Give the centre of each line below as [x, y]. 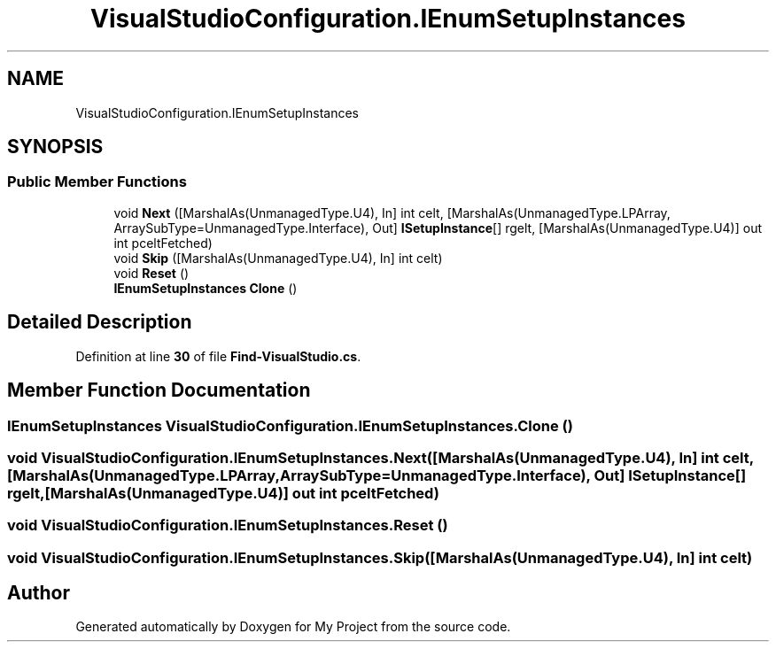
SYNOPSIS [55, 147]
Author [39, 593]
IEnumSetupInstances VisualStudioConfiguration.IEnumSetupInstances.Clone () [290, 425]
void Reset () [151, 273]
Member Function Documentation [159, 390]
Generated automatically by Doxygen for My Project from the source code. [293, 627]
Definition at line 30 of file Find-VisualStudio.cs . [218, 356]
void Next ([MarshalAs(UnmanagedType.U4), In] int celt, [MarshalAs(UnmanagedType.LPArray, [392, 212]
